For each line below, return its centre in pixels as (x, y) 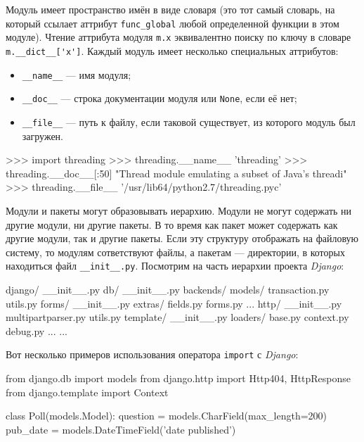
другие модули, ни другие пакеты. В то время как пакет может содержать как (172, 224)
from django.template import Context (87, 392)
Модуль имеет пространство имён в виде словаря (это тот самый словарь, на (170, 9)
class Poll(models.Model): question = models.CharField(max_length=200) (167, 416)
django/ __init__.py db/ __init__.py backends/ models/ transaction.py (168, 289)
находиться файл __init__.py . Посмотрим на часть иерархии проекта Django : (175, 266)
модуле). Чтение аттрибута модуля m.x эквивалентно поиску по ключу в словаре (178, 37)
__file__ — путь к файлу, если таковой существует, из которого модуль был (189, 121)
